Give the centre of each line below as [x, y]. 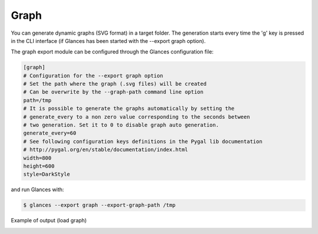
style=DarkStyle [47, 174]
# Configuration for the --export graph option [93, 76]
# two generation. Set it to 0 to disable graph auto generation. [121, 125]
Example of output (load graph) [49, 220]
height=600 [39, 166]
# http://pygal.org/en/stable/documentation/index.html [106, 150]
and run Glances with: [37, 190]
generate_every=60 [50, 133]
